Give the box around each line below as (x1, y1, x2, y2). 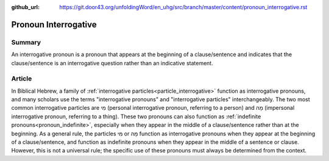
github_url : (11, 4, 40, 10)
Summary (11, 38, 41, 46)
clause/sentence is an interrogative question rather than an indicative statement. (11, 59, 213, 66)
